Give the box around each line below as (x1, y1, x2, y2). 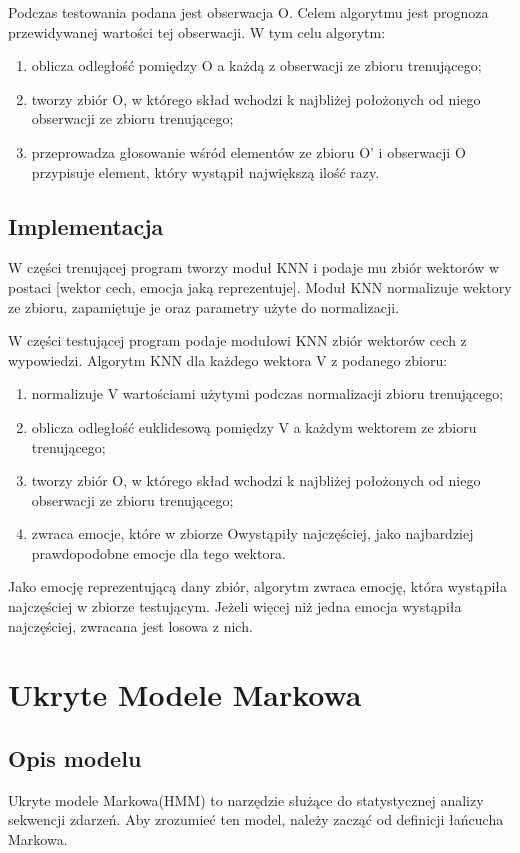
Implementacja (8, 210, 164, 241)
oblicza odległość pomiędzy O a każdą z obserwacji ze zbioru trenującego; (31, 55, 482, 76)
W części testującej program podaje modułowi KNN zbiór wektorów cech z (8, 330, 467, 351)
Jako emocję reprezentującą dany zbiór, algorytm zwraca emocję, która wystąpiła (8, 576, 508, 597)
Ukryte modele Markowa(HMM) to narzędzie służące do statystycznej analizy (8, 789, 484, 810)
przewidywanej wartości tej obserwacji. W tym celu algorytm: (8, 21, 386, 42)
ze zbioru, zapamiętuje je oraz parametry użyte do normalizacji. (8, 296, 400, 317)
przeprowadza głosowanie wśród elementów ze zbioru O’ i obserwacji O (31, 141, 466, 162)
